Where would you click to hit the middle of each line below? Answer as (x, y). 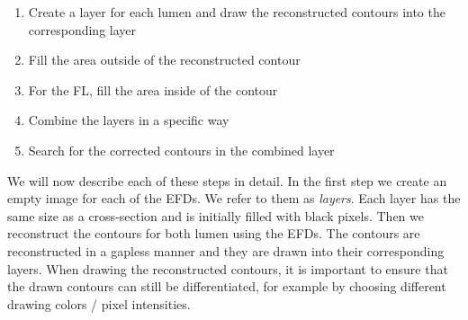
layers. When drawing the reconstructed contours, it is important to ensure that (228, 268)
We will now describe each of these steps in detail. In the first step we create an (227, 180)
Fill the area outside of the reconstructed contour (164, 60)
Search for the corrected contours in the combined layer (181, 150)
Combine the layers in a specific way (129, 120)
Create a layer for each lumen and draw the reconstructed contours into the (237, 12)
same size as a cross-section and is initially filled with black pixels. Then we (216, 215)
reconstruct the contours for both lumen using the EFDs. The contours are (214, 233)
